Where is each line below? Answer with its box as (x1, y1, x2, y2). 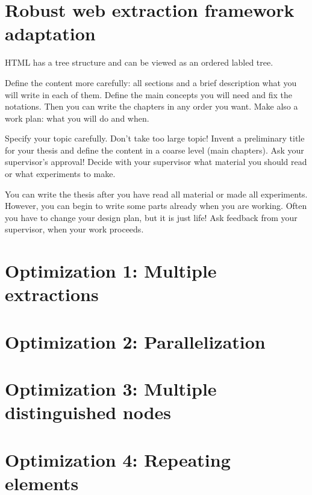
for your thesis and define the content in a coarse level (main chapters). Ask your (5, 143, 304, 156)
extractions (5, 282, 99, 307)
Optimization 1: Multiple (5, 258, 217, 283)
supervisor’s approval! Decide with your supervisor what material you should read (5, 155, 307, 168)
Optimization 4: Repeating (5, 447, 231, 472)
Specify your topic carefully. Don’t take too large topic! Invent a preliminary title (5, 132, 305, 145)
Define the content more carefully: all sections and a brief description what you (5, 76, 297, 89)
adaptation (5, 21, 96, 46)
